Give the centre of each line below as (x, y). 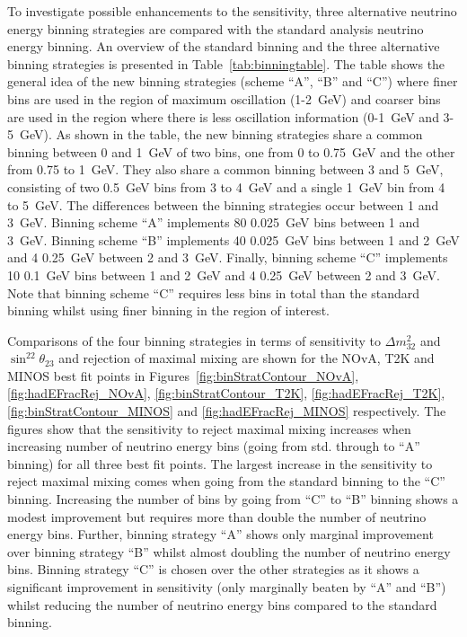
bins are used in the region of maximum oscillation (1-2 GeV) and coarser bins (224, 98)
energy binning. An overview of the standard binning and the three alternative (224, 46)
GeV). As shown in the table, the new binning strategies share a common (221, 134)
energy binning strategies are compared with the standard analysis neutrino (216, 28)
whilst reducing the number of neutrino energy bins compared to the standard (222, 604)
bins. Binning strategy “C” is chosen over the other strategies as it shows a (213, 569)
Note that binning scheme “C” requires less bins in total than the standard (214, 292)
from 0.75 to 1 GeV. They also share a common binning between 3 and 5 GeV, (225, 169)
